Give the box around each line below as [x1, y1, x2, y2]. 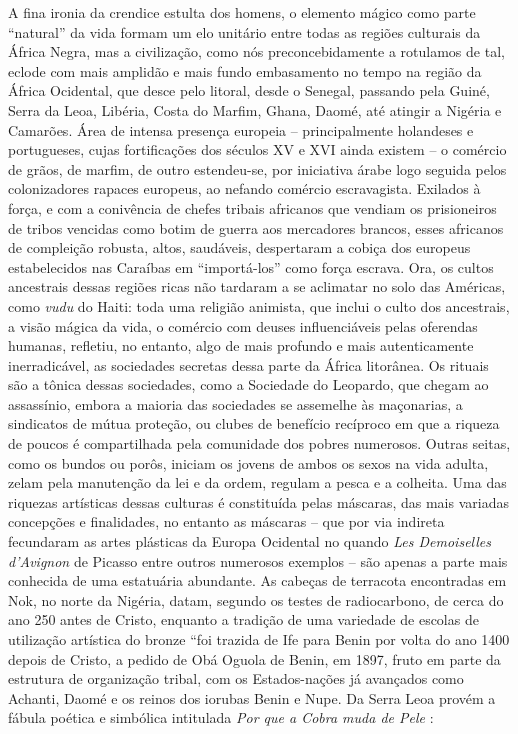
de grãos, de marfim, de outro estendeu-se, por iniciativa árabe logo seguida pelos [8, 158, 507, 179]
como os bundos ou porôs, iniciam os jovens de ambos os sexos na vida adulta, [8, 452, 489, 473]
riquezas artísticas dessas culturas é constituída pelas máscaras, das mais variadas [8, 491, 509, 512]
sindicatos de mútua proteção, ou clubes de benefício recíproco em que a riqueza [8, 413, 500, 434]
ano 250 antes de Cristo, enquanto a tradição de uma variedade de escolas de [8, 609, 479, 630]
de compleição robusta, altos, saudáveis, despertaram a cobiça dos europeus [8, 237, 471, 258]
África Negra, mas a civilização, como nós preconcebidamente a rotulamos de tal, [8, 41, 505, 62]
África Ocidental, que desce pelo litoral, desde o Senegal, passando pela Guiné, [8, 80, 490, 101]
